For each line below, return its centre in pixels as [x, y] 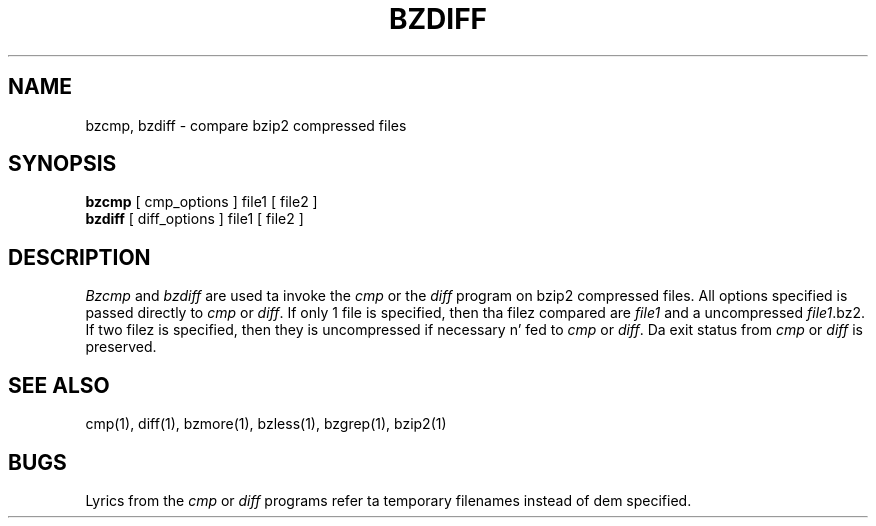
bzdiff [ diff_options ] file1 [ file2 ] [194, 219]
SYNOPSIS [62, 164]
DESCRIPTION [79, 257]
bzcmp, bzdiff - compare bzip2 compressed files [246, 125]
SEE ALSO [59, 385]
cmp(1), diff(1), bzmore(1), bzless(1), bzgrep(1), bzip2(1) [266, 424]
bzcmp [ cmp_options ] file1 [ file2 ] [201, 202]
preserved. [121, 347]
